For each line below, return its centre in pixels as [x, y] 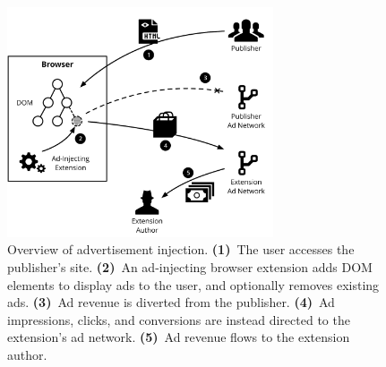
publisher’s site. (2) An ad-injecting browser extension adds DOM [190, 266]
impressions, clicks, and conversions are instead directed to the [179, 319]
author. [27, 354]
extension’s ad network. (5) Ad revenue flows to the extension [179, 337]
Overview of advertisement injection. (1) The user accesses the [181, 249]
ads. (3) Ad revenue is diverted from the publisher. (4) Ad [171, 302]
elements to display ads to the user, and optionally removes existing [193, 284]
